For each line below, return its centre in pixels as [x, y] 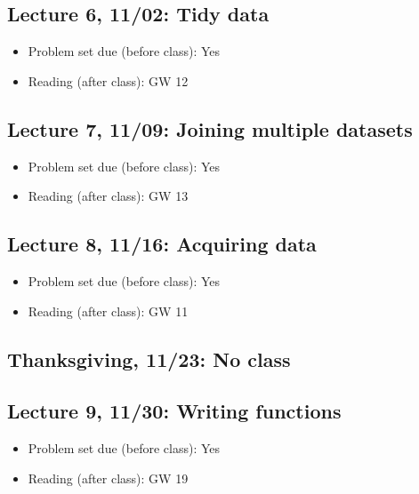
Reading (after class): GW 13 [108, 196]
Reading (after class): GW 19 [108, 478]
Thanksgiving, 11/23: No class [149, 359]
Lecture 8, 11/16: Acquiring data [162, 244]
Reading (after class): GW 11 [108, 311]
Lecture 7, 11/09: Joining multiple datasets [210, 128]
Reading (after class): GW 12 [108, 80]
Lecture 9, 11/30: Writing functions [174, 411]
